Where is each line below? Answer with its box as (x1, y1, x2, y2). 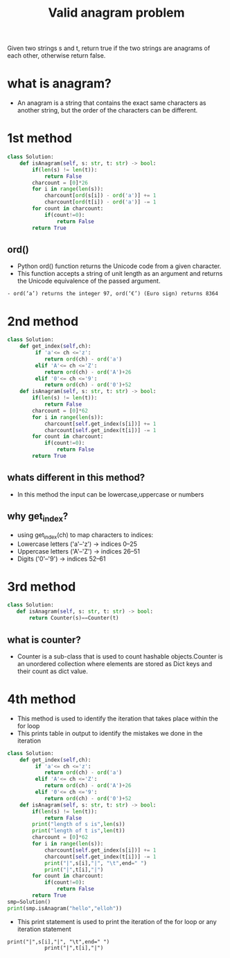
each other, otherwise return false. (7, 51, 106, 60)
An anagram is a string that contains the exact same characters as (17, 99, 206, 107)
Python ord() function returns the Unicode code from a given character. (17, 262, 222, 270)
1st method (7, 131, 73, 147)
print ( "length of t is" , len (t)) (32, 827, 126, 834)
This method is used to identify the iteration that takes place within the (17, 714, 218, 722)
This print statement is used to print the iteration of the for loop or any (17, 917, 217, 925)
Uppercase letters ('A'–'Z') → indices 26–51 (17, 547, 141, 555)
